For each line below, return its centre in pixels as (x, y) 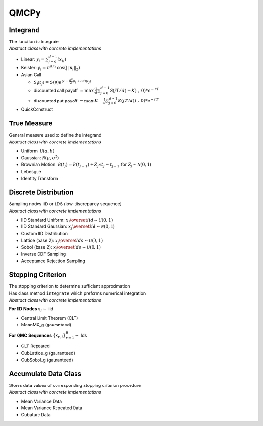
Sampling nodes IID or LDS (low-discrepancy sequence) (65, 204)
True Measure (31, 124)
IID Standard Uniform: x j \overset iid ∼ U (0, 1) (67, 220)
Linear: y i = (33, 60)
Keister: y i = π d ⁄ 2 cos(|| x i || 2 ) (51, 68)
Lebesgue (31, 171)
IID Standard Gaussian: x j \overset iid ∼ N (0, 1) (68, 227)
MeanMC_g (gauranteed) (46, 325)
